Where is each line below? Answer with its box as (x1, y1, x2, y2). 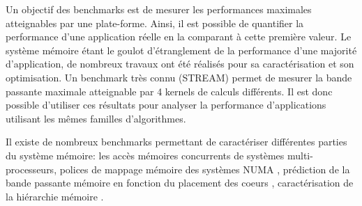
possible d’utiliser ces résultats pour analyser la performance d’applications (6, 97, 326, 112)
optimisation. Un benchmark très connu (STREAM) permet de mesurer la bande (6, 70, 352, 84)
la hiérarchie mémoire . (6, 189, 104, 203)
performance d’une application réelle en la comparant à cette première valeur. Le (6, 29, 352, 44)
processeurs (6, 161, 54, 176)
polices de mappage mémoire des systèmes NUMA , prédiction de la (59, 161, 350, 176)
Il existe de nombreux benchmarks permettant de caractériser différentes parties (6, 134, 347, 149)
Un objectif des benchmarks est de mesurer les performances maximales (6, 2, 312, 16)
